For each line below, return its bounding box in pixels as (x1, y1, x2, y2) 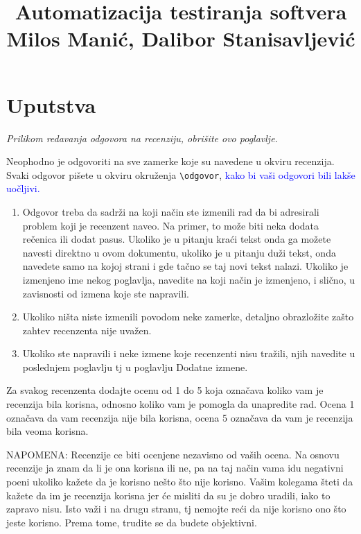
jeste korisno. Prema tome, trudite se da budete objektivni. (6, 515, 257, 529)
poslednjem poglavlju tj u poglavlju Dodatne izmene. (22, 359, 248, 374)
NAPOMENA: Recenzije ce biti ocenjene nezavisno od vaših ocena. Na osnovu (6, 447, 340, 461)
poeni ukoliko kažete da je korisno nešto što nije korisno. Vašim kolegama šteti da (6, 474, 353, 489)
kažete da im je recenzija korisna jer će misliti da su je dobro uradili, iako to (6, 488, 331, 502)
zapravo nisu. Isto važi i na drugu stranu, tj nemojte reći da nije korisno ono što (6, 501, 346, 516)
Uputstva (6, 90, 96, 119)
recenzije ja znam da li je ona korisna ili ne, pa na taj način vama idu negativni (6, 460, 344, 475)
